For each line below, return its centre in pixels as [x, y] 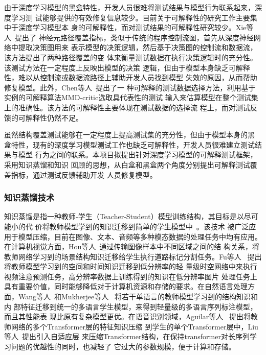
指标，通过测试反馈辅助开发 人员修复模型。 [84, 174]
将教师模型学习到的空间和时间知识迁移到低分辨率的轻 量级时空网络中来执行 [131, 266]
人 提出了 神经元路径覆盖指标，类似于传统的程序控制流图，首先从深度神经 [129, 37]
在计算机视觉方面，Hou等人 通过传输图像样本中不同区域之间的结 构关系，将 [132, 246]
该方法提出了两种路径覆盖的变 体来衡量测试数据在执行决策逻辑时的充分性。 [131, 57]
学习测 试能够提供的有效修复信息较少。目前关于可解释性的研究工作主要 [130, 17]
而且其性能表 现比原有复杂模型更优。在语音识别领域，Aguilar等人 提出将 [127, 316]
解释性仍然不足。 [54, 117]
